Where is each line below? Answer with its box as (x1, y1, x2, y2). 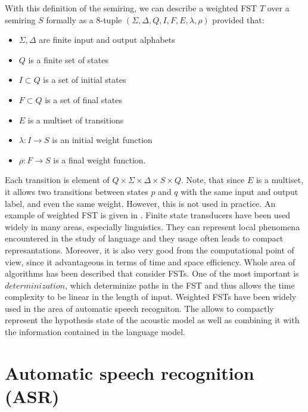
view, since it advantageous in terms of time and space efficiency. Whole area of (5, 255, 295, 268)
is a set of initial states (43, 73, 126, 86)
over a (267, 2, 290, 14)
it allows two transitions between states (5, 185, 148, 197)
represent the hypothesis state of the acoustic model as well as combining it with (5, 314, 300, 326)
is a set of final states (45, 93, 122, 106)
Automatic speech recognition (5, 360, 254, 385)
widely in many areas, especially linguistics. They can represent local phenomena (5, 220, 300, 233)
